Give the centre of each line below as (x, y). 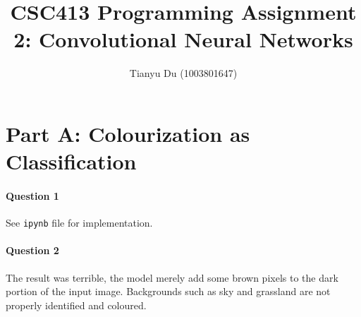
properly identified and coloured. (76, 305)
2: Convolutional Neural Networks (183, 39)
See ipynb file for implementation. (79, 223)
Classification (71, 161)
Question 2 (32, 250)
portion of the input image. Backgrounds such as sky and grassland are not (168, 291)
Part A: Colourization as (128, 133)
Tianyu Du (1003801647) (183, 73)
